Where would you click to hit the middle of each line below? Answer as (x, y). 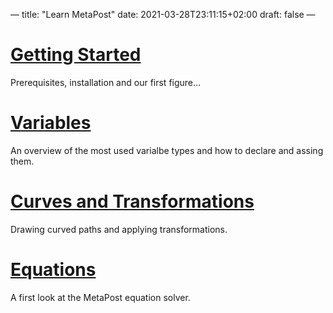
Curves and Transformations (132, 201)
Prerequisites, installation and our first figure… (106, 82)
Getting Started (76, 55)
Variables (51, 123)
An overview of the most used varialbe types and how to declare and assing (167, 150)
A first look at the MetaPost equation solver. (100, 297)
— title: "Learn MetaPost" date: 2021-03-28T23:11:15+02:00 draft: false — (163, 14)
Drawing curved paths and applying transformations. (119, 229)
